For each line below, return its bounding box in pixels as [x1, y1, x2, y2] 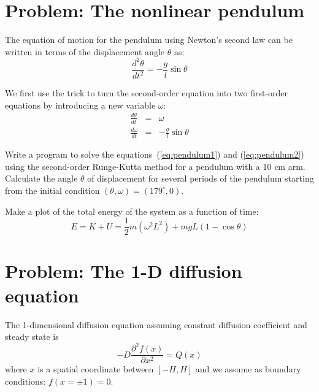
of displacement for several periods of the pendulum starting [87, 172, 314, 185]
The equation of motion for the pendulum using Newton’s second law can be [5, 33, 293, 46]
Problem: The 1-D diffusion [5, 258, 242, 283]
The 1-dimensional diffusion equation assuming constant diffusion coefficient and [5, 318, 307, 331]
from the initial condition [5, 183, 100, 196]
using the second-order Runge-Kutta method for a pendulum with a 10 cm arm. [5, 159, 306, 172]
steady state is [5, 330, 59, 343]
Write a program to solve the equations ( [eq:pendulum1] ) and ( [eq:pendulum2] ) [5, 148, 304, 161]
